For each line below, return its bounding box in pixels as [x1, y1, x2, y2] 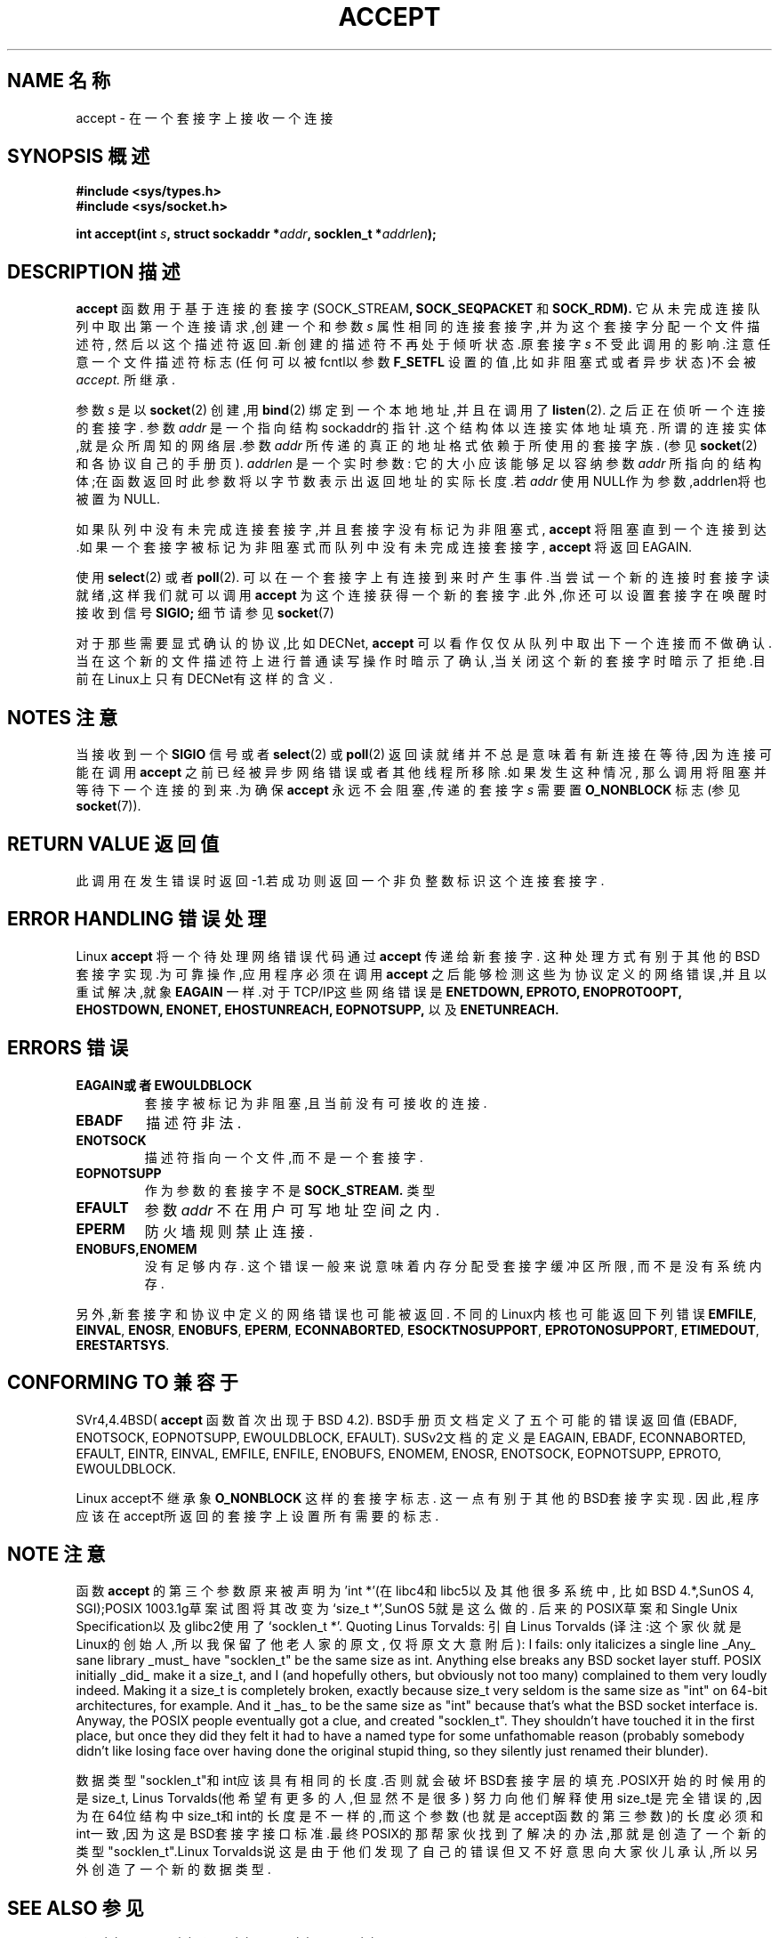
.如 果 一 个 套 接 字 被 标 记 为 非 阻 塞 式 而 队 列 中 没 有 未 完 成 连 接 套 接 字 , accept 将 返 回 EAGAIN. [76, 539, 692, 555]
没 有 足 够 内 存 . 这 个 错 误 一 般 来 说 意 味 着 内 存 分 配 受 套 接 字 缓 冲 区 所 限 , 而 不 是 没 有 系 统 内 [144, 1257, 762, 1273]
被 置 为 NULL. [76, 491, 161, 507]
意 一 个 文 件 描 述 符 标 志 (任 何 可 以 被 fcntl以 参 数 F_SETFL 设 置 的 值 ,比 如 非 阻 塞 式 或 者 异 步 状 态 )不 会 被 [76, 354, 756, 370]
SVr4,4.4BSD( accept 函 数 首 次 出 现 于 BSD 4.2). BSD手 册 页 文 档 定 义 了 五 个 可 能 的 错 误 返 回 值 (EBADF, [76, 1411, 737, 1427]
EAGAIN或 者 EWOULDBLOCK [76, 1077, 253, 1093]
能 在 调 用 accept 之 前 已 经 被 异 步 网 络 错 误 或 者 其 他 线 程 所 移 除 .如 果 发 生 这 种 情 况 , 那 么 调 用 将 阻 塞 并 [76, 764, 767, 780]
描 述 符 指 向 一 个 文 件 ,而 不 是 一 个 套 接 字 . [144, 1149, 423, 1165]
